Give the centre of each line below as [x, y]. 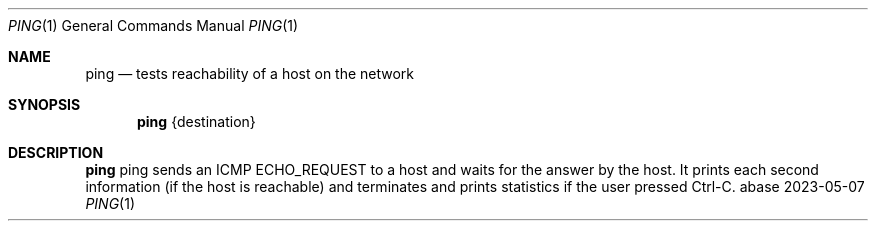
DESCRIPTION [56, 152]
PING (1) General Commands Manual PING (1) [153, 25]
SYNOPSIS [44, 104]
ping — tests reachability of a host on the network [250, 73]
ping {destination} [196, 121]
